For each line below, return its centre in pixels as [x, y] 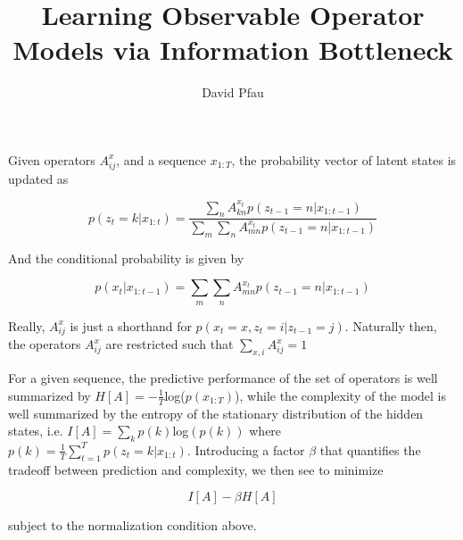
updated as [38, 178]
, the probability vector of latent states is [344, 159]
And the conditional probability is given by [126, 258]
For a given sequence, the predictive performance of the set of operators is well [223, 378]
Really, [27, 325]
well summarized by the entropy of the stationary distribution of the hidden [216, 413]
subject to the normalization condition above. [132, 525]
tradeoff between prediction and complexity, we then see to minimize [196, 469]
